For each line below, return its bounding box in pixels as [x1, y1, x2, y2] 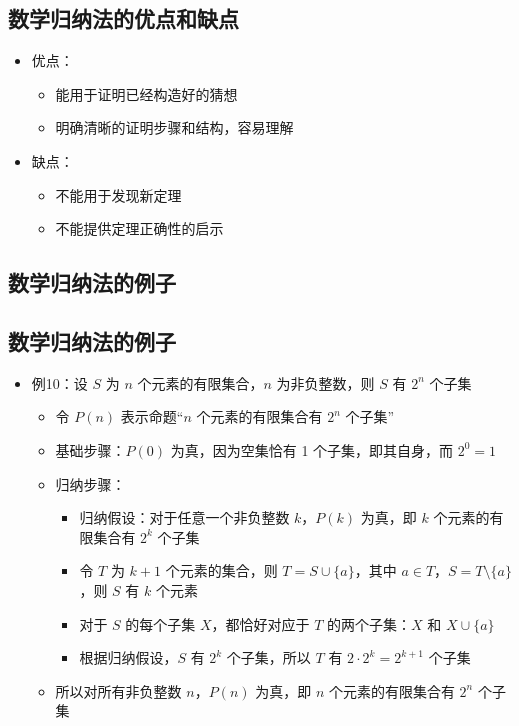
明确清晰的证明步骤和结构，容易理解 [55, 117, 294, 138]
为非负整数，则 [276, 372, 375, 393]
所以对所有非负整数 [55, 680, 182, 701]
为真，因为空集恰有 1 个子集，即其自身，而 [170, 439, 454, 460]
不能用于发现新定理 [55, 184, 182, 205]
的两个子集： [327, 613, 412, 634]
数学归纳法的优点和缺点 [8, 3, 239, 34]
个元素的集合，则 [165, 560, 278, 581]
